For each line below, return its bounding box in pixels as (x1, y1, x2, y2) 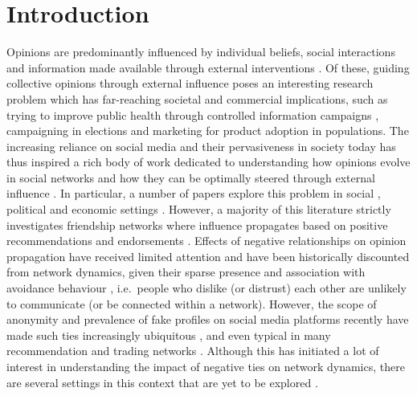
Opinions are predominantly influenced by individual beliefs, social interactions (6, 43, 395, 60)
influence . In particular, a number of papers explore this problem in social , (6, 185, 381, 202)
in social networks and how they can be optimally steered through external (6, 169, 375, 186)
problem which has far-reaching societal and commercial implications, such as (6, 90, 388, 107)
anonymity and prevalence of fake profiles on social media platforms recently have (6, 311, 409, 328)
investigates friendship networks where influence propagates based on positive (6, 216, 388, 233)
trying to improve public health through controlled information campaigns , (6, 106, 379, 123)
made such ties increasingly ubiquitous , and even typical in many (6, 326, 331, 343)
